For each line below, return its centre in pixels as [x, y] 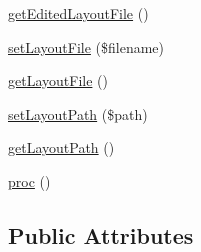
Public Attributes [101, 234]
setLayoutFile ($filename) [86, 46]
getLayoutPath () [61, 147]
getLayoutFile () [58, 80]
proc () [29, 180]
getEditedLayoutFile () [78, 13]
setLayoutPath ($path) [78, 113]
